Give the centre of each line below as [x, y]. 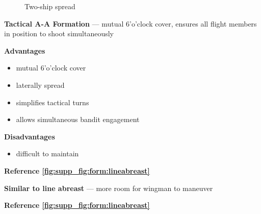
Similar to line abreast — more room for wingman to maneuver [109, 188]
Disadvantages [30, 136]
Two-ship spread [50, 6]
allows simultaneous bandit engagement [78, 119]
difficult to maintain [47, 153]
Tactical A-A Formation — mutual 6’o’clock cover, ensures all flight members [130, 23]
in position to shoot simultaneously [59, 33]
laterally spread [40, 85]
